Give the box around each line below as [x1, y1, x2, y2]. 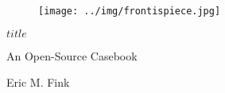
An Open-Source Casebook [6, 47, 138, 64]
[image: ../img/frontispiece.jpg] [38, 6, 221, 17]
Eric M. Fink [6, 74, 70, 91]
